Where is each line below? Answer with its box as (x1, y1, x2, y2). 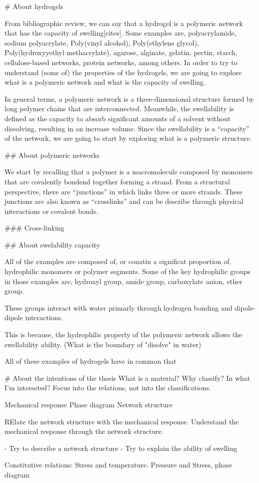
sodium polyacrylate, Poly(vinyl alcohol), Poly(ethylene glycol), (4, 37, 199, 48)
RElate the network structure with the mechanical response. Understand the (4, 416, 239, 426)
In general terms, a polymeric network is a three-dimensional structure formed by (4, 93, 254, 104)
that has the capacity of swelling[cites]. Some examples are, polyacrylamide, (4, 28, 236, 38)
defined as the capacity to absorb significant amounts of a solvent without (4, 113, 231, 123)
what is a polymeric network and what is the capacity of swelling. (4, 77, 206, 87)
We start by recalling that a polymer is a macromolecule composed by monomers (4, 166, 253, 177)
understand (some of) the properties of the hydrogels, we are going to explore (4, 67, 242, 77)
